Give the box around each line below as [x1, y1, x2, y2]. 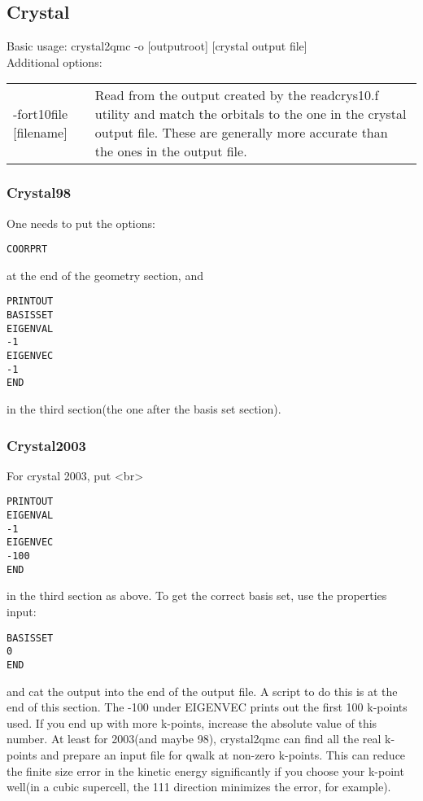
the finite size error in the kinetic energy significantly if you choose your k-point [7, 762, 404, 779]
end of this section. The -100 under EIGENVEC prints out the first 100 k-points [7, 698, 408, 716]
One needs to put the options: [7, 214, 155, 231]
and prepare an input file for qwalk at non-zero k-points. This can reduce [41, 746, 406, 763]
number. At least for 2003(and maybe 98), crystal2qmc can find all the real [7, 730, 382, 747]
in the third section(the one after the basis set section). [7, 400, 281, 418]
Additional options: [7, 53, 102, 70]
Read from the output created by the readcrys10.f [94, 85, 379, 105]
